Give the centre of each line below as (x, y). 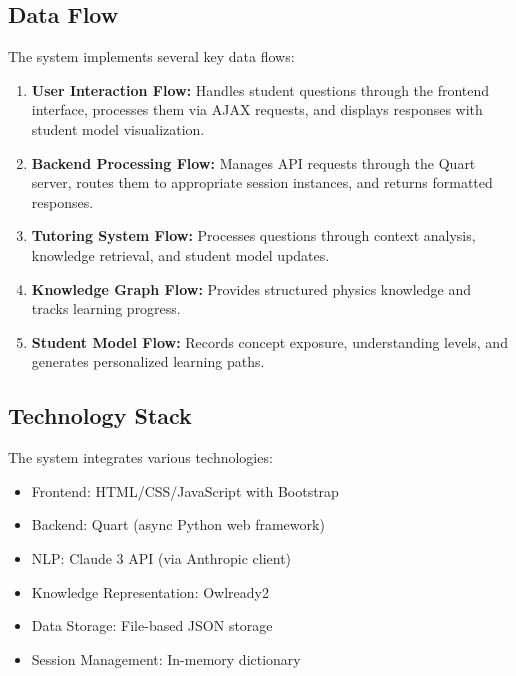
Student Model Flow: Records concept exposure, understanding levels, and (269, 341)
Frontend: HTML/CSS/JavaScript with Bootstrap (185, 490)
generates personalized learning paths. (148, 361)
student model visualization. (118, 128)
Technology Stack (100, 415)
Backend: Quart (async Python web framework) (178, 524)
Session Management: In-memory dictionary (166, 658)
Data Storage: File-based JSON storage (152, 625)
